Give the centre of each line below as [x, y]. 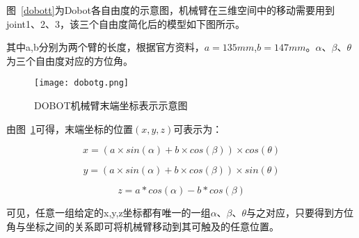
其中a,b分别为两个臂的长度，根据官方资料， [105, 47]
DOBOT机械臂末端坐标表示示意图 [111, 105]
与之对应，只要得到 [290, 213]
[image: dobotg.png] [82, 83]
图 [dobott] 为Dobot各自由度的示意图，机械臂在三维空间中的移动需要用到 [170, 10]
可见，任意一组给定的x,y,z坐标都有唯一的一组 [109, 213]
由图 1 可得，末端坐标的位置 [70, 128]
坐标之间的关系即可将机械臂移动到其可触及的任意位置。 [152, 226]
